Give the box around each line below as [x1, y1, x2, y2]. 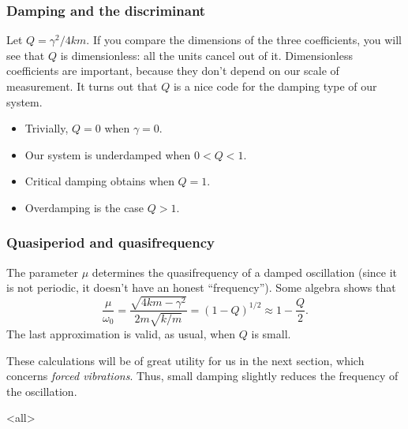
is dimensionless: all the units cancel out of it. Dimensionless [60, 47, 353, 63]
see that [6, 47, 45, 63]
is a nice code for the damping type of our [173, 78, 377, 94]
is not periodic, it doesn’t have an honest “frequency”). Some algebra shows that [6, 279, 396, 296]
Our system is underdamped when [24, 146, 191, 162]
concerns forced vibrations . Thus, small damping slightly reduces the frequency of [6, 367, 399, 384]
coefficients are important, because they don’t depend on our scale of [6, 62, 339, 79]
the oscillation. [6, 382, 77, 399]
